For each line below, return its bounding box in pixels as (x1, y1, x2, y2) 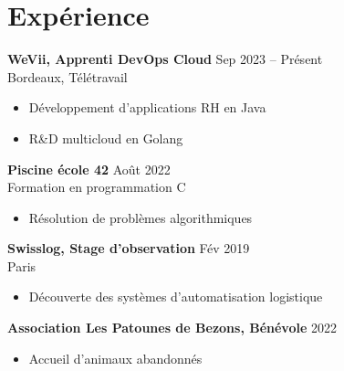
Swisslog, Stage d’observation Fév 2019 (7, 238, 250, 258)
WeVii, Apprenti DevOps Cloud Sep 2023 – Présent (7, 49, 323, 69)
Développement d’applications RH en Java (28, 98, 266, 117)
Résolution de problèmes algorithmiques (28, 207, 253, 227)
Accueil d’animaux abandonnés (28, 348, 203, 367)
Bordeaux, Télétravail (7, 67, 128, 86)
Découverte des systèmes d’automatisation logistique (28, 287, 323, 306)
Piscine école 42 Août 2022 (7, 159, 171, 178)
